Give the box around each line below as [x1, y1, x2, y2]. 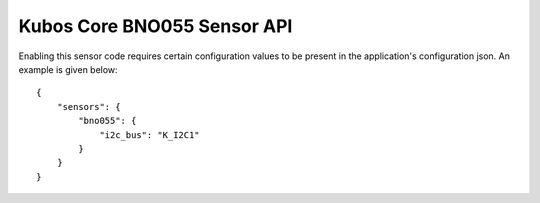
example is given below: [18, 63, 119, 75]
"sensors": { [56, 101, 121, 112]
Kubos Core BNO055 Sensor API [18, 15, 293, 37]
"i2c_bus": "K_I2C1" [99, 129, 200, 140]
